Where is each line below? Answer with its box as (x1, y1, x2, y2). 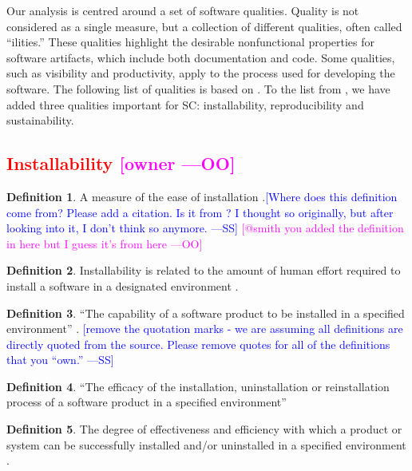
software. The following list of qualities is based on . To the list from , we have (6, 80, 390, 97)
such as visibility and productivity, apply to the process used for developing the (6, 65, 395, 81)
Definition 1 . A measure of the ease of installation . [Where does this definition (6, 188, 398, 204)
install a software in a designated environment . (6, 277, 239, 294)
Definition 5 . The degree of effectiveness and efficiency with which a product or (6, 421, 402, 437)
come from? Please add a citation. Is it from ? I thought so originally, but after (6, 204, 394, 220)
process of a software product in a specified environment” (6, 394, 287, 410)
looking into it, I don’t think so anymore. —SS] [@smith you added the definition (6, 220, 404, 236)
